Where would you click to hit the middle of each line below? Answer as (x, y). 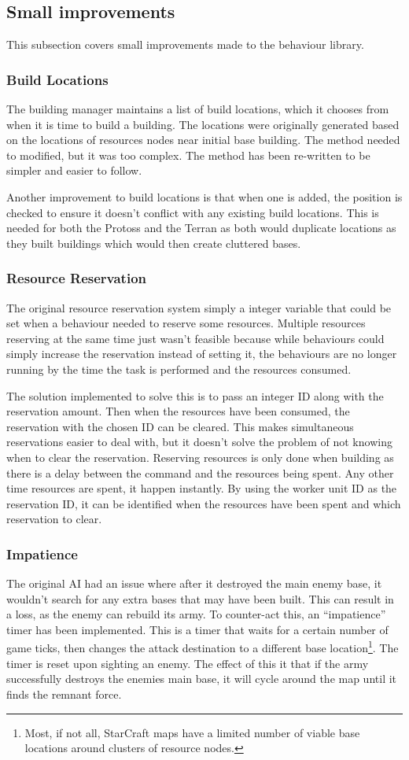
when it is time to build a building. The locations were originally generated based (203, 124)
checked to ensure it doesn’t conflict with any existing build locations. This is (193, 212)
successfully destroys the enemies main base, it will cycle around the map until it (202, 679)
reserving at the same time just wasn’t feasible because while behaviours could (195, 338)
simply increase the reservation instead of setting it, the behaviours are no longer (202, 354)
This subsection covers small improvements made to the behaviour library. (185, 44)
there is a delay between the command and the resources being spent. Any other (200, 472)
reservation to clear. (54, 519)
